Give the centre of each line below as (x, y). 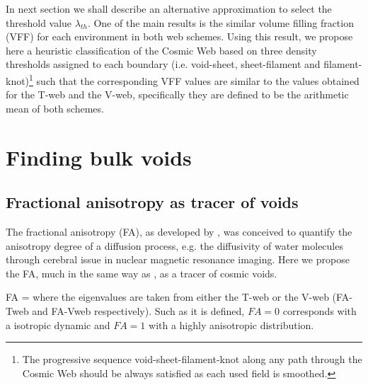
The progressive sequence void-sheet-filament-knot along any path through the (192, 359)
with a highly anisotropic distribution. (231, 324)
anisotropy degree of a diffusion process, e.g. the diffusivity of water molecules (174, 245)
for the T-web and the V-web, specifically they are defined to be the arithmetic (177, 94)
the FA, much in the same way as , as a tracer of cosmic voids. (142, 273)
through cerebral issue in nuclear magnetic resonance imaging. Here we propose (178, 259)
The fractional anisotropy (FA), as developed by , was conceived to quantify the (179, 231)
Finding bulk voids (99, 157)
